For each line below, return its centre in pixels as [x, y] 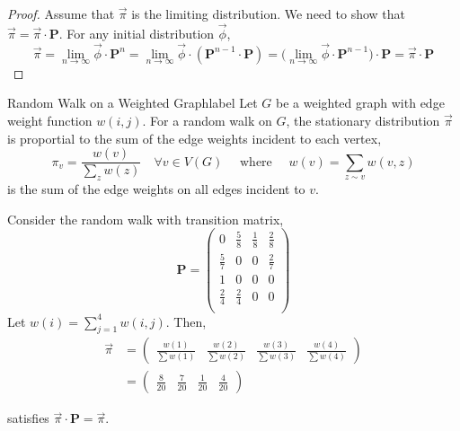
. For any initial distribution [137, 33]
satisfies [28, 418]
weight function [50, 121]
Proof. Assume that [61, 13]
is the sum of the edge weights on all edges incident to [156, 189]
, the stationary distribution [363, 121]
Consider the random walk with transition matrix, [146, 219]
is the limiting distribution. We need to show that [268, 13]
